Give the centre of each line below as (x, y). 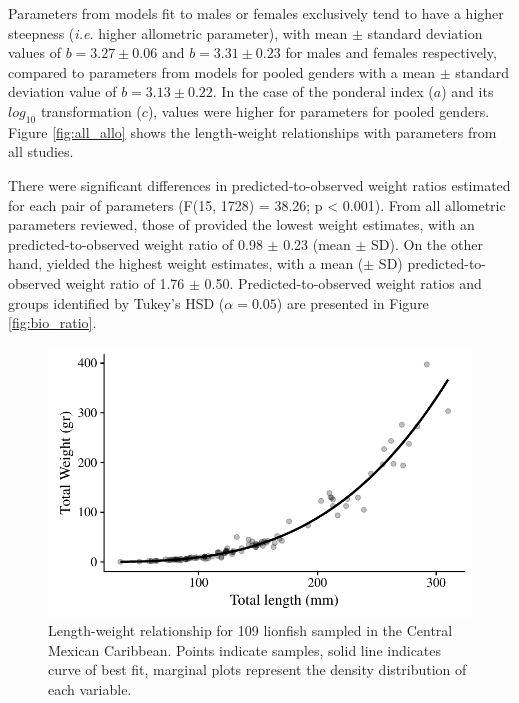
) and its (467, 91)
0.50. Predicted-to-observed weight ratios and (343, 282)
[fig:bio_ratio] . (52, 322)
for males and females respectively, (391, 52)
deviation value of (62, 91)
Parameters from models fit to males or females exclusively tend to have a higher (256, 13)
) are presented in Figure (352, 302)
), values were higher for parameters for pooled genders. (318, 110)
